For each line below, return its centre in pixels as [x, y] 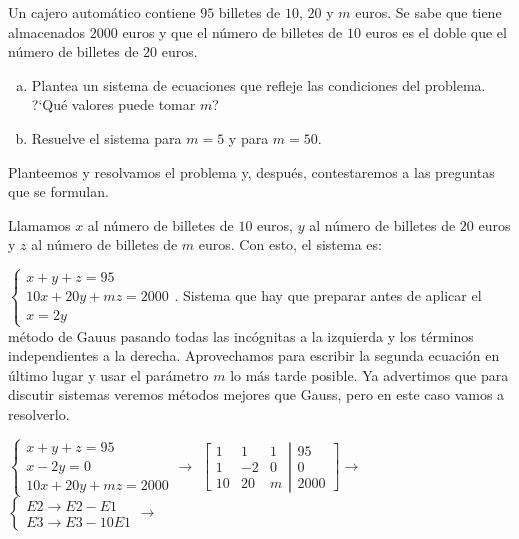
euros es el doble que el [436, 31]
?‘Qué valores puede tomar [113, 104]
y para [248, 137]
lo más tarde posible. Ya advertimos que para [369, 374]
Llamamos [39, 224]
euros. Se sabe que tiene [428, 12]
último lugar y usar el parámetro [108, 374]
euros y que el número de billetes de [232, 31]
